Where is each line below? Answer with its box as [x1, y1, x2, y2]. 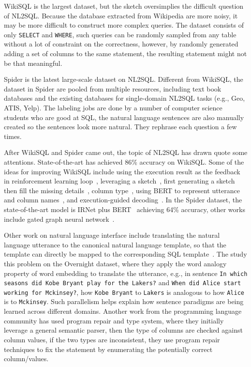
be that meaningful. [4, 58, 62, 68]
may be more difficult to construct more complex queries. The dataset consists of [4, 20, 244, 30]
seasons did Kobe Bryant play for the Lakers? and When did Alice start [4, 277, 241, 288]
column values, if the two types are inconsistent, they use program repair [4, 334, 220, 344]
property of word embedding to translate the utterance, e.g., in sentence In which [4, 268, 248, 278]
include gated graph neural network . [4, 214, 115, 224]
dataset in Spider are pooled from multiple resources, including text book [4, 83, 221, 93]
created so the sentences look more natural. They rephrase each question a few [4, 122, 237, 132]
